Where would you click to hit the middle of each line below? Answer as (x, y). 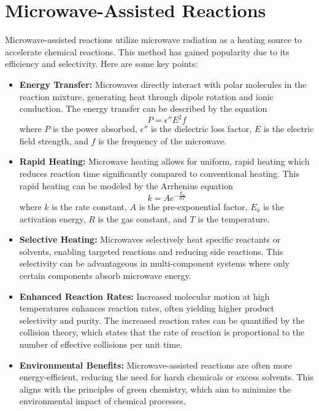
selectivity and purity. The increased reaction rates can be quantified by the (162, 320)
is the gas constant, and (142, 218)
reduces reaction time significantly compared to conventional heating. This (159, 173)
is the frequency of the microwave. (163, 140)
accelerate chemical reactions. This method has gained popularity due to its (147, 51)
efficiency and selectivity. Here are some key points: (102, 64)
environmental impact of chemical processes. (102, 401)
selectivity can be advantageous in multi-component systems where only (155, 263)
